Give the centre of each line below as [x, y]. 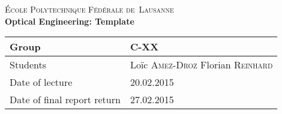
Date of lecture [41, 82]
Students [28, 65]
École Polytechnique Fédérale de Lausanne [89, 9]
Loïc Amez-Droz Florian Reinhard [201, 65]
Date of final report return [65, 100]
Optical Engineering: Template [70, 21]
